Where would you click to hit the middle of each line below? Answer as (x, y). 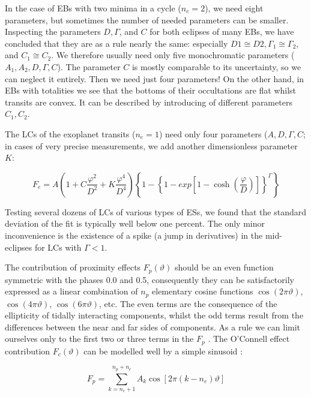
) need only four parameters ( (213, 133)
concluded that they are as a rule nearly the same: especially (116, 43)
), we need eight (234, 8)
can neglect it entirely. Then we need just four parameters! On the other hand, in (155, 78)
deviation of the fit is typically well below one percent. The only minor (135, 223)
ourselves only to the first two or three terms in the (99, 339)
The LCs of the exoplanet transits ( (70, 133)
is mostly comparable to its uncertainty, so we (216, 66)
